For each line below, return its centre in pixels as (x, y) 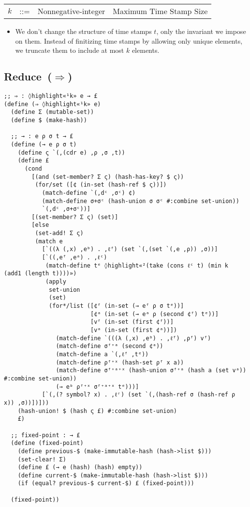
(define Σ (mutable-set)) (52, 112)
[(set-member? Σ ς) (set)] (75, 217)
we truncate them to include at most (70, 50)
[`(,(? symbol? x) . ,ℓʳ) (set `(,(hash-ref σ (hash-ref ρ (139, 395)
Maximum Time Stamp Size (160, 11)
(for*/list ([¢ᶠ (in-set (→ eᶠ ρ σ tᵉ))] (117, 306)
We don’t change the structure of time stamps (83, 31)
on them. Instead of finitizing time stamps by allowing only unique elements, (129, 40)
